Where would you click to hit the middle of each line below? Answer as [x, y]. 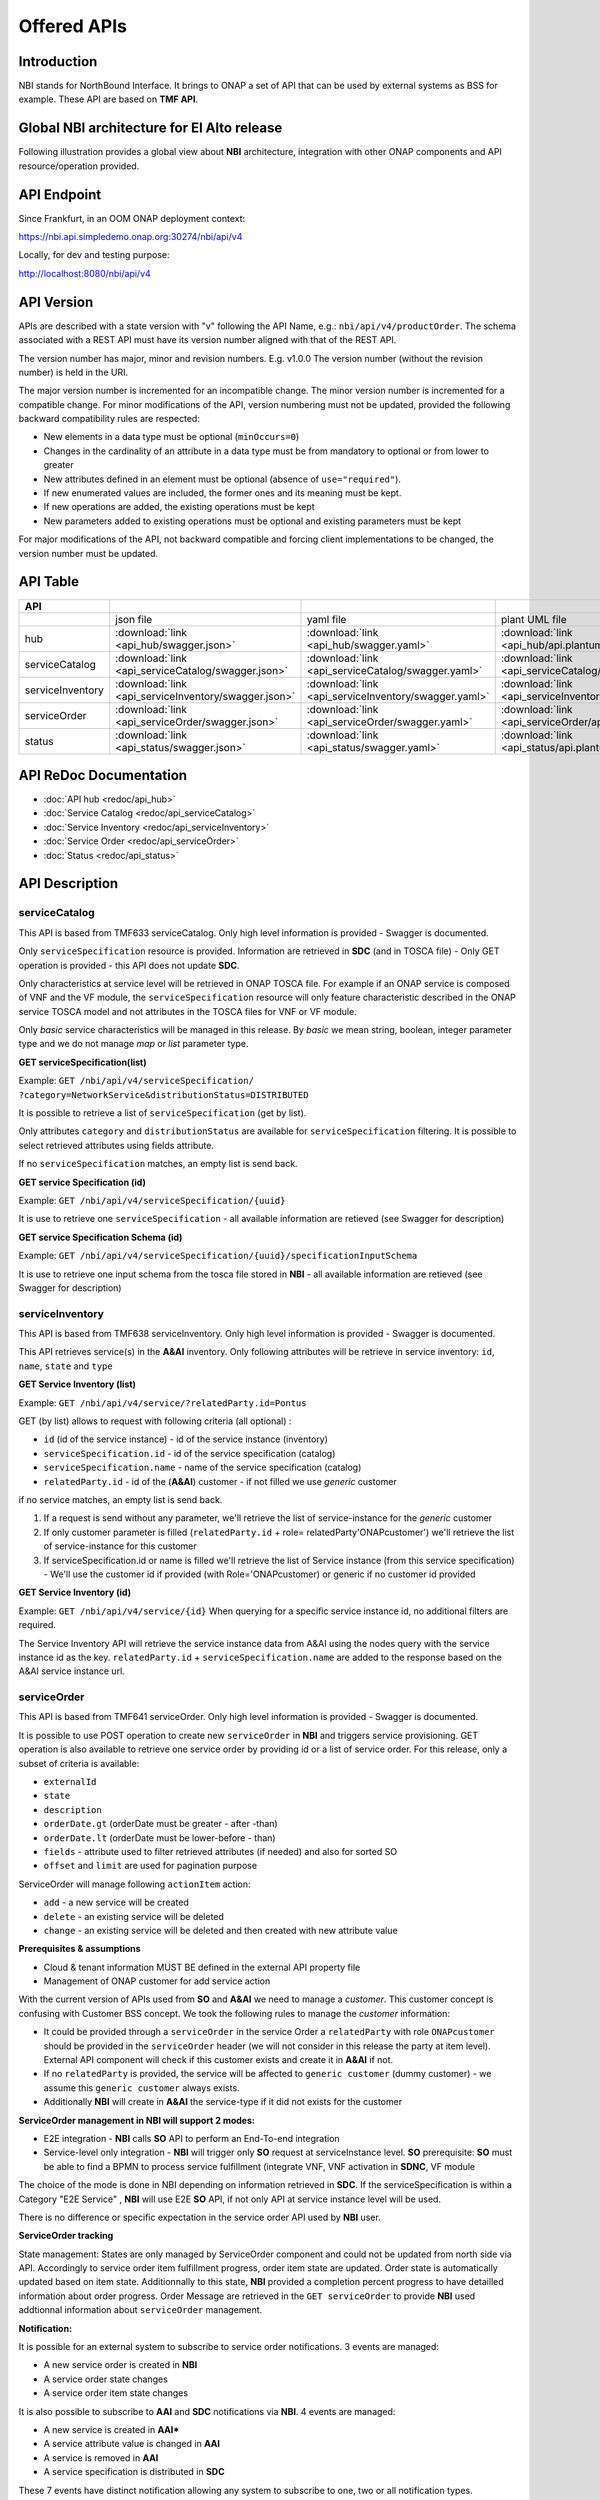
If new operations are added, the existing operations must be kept [179, 507]
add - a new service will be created [116, 1902]
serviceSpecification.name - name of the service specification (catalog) [202, 1467]
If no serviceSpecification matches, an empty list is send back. [158, 1164]
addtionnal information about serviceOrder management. [140, 2310]
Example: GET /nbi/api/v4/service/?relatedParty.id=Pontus [162, 1402]
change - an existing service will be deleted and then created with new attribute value [221, 1930]
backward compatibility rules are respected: [109, 419]
